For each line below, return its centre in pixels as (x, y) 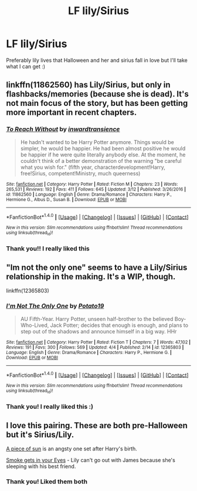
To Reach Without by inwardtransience (63, 129)
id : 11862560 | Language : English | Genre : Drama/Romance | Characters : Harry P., (89, 194)
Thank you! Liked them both (47, 482)
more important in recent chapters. (72, 113)
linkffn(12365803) (28, 291)
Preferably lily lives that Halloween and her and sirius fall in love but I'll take (97, 60)
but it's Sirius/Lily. (40, 434)
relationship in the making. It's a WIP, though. (91, 277)
